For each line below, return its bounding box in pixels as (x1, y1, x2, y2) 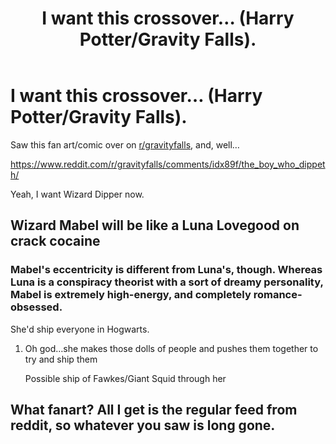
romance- (253, 288, 303, 302)
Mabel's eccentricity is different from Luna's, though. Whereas (10, 263, 323, 277)
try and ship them (24, 353, 98, 365)
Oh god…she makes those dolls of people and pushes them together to (24, 342, 319, 354)
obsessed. (10, 300, 63, 314)
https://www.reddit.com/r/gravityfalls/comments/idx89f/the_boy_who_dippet (10, 158, 326, 170)
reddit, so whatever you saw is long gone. (10, 417, 276, 434)
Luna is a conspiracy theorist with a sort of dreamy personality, (10, 275, 324, 289)
